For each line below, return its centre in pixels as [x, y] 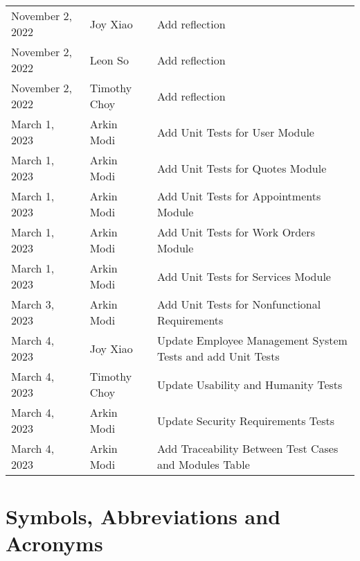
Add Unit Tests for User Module [235, 132]
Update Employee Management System [252, 340]
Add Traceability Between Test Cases [247, 448]
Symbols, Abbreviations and [143, 516]
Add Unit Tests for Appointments [239, 196]
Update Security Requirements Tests [246, 420]
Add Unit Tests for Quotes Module [242, 168]
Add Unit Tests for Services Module [244, 276]
